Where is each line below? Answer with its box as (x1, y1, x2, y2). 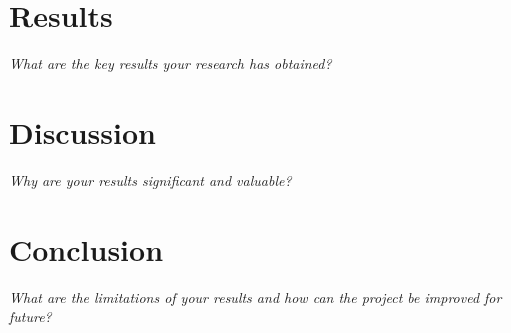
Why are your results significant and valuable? (9, 169, 292, 190)
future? (9, 306, 52, 327)
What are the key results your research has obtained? (9, 53, 332, 74)
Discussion (9, 111, 156, 152)
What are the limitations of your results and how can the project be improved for (9, 286, 502, 307)
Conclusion (9, 228, 164, 269)
